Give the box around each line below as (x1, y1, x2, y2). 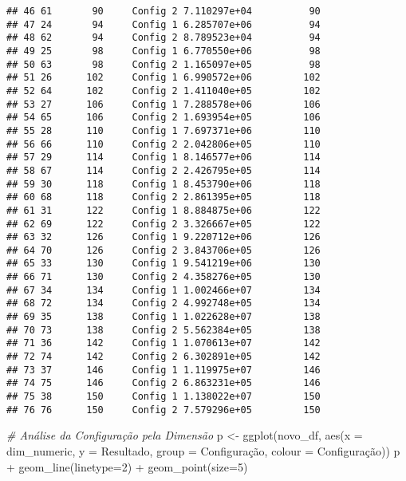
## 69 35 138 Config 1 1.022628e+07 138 (6, 311, 321, 323)
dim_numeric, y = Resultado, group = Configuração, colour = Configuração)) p (6, 442, 400, 459)
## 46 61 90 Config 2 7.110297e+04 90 (6, 6, 321, 17)
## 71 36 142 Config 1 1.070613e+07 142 (6, 337, 321, 349)
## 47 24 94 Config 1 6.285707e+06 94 (6, 18, 321, 30)
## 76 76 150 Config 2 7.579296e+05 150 (6, 404, 321, 416)
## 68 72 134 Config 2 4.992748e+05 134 (6, 298, 321, 309)
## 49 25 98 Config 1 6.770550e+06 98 (6, 45, 321, 57)
